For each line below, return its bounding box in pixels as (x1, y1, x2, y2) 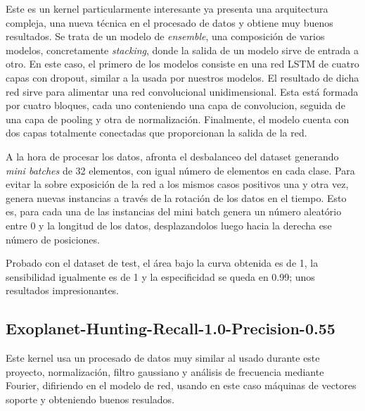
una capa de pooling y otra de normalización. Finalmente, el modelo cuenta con (6, 111, 350, 126)
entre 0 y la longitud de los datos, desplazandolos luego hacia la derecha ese (6, 217, 332, 232)
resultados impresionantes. (6, 283, 119, 298)
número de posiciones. (6, 232, 100, 246)
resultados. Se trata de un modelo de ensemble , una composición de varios (6, 29, 325, 44)
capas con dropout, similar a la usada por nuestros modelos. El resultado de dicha (6, 70, 359, 84)
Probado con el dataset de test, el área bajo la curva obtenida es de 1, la (6, 255, 319, 270)
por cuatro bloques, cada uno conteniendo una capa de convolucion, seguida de (6, 98, 345, 113)
